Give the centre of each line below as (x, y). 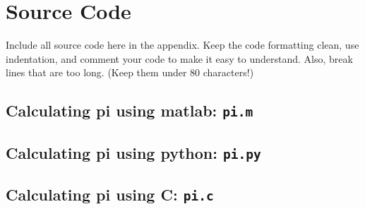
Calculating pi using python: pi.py (133, 152)
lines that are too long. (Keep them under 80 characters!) (130, 72)
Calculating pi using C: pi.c (110, 195)
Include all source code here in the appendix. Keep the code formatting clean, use (182, 45)
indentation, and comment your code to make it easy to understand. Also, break (179, 58)
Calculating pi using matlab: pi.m (130, 111)
